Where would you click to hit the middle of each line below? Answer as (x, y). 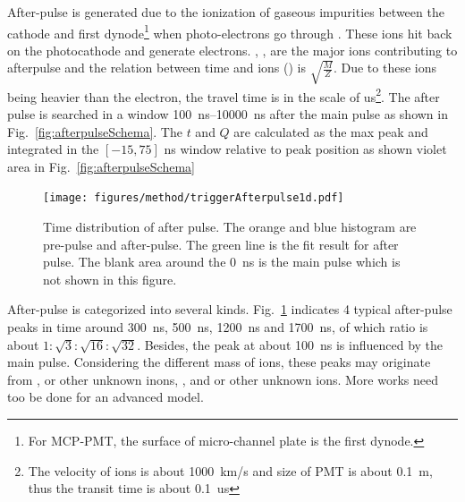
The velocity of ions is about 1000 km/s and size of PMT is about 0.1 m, (230, 470)
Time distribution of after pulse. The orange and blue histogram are (230, 226)
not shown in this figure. (110, 279)
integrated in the (53, 149)
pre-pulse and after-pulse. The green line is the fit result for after (221, 244)
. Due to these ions (385, 68)
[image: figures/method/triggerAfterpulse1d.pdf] (194, 198)
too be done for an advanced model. (106, 397)
